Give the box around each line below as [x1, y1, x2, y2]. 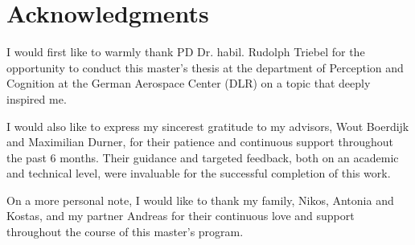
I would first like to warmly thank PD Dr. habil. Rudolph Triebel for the [6, 43, 365, 60]
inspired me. [6, 90, 67, 107]
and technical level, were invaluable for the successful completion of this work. [6, 165, 391, 182]
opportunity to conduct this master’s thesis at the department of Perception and [6, 59, 404, 76]
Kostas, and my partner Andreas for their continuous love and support [6, 207, 355, 224]
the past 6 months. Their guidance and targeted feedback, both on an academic [6, 149, 399, 165]
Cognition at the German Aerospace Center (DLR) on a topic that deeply [6, 75, 371, 92]
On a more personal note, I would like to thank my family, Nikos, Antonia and [6, 191, 394, 208]
